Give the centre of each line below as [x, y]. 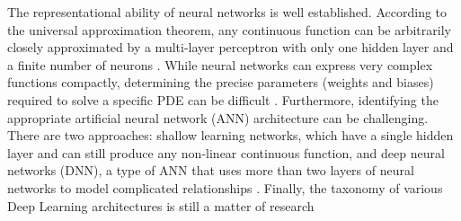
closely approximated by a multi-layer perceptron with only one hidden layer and [230, 47]
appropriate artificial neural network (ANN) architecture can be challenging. [218, 117]
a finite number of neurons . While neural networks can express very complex [220, 64]
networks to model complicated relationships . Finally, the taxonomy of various [225, 187]
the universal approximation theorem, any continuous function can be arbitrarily [229, 29]
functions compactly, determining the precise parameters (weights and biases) [221, 82]
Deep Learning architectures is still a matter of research [161, 205]
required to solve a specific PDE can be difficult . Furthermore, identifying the [223, 99]
